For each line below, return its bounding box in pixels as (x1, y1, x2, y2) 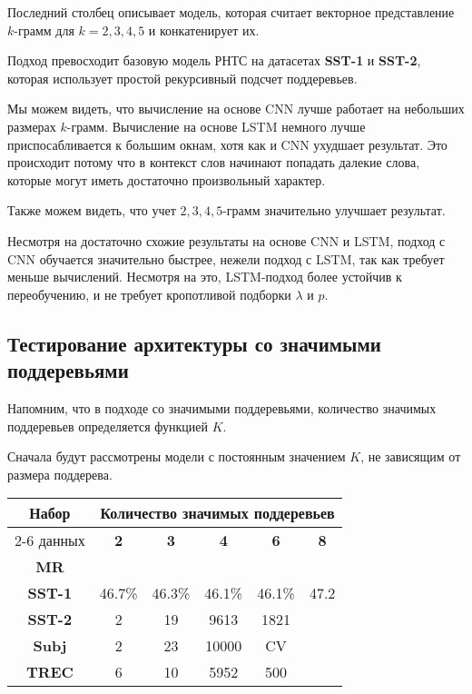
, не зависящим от (360, 447, 461, 466)
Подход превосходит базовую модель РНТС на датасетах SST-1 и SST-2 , (7, 51, 421, 70)
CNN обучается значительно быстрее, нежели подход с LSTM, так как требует (7, 249, 445, 268)
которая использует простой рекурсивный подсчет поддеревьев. (7, 68, 358, 87)
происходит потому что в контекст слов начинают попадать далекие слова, (7, 153, 420, 172)
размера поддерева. (7, 464, 113, 483)
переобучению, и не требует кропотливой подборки (7, 284, 291, 303)
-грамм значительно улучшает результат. (222, 201, 446, 220)
